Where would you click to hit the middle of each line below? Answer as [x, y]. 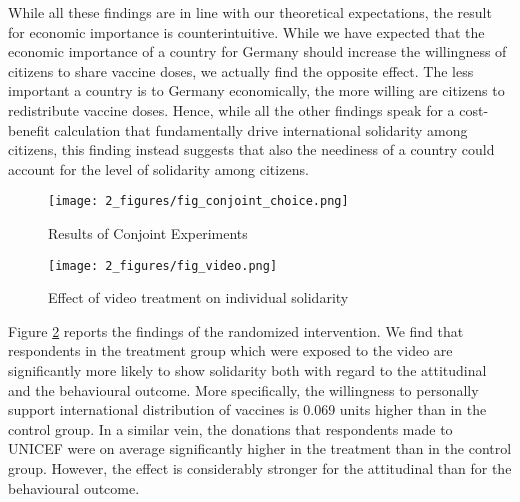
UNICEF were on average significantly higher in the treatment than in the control [260, 448]
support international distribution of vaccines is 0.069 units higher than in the [247, 409]
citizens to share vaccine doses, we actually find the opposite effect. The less [241, 70]
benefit [29, 129]
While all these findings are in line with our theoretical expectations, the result [250, 12]
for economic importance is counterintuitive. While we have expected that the [246, 31]
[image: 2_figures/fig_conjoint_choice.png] [198, 201]
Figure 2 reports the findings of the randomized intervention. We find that [236, 330]
